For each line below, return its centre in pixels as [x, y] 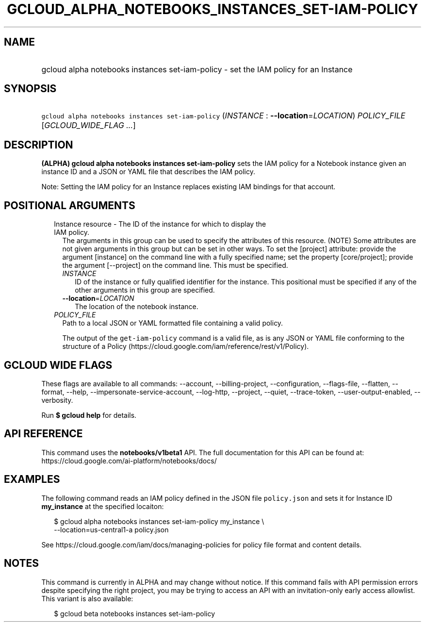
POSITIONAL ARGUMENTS [70, 205]
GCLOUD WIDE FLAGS [58, 365]
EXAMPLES [32, 479]
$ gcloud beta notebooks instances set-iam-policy [135, 613]
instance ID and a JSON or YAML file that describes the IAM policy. [148, 172]
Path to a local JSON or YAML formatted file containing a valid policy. [173, 323]
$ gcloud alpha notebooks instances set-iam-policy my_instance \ [159, 521]
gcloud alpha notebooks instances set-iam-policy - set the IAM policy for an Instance [197, 69]
